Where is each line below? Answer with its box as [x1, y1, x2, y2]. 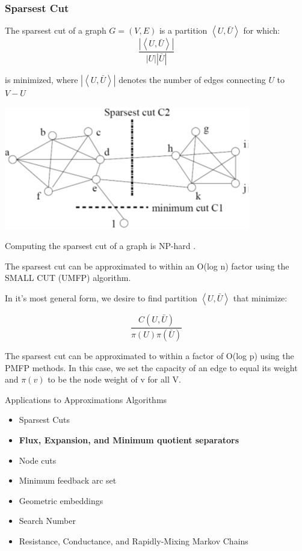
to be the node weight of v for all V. [48, 373, 181, 386]
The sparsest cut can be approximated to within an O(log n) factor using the [5, 259, 289, 272]
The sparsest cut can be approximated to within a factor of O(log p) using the [5, 349, 294, 362]
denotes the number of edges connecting [119, 73, 266, 86]
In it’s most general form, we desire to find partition [5, 292, 197, 304]
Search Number [19, 514, 76, 527]
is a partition [159, 24, 208, 37]
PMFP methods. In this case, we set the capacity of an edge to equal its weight [5, 361, 298, 374]
